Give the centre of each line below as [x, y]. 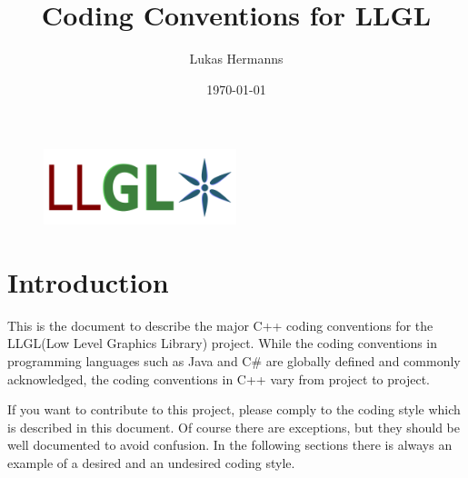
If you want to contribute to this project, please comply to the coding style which [234, 409]
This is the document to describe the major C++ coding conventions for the [220, 325]
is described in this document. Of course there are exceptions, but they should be [234, 427]
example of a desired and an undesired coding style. [151, 463]
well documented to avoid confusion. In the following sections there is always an [230, 445]
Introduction [88, 281]
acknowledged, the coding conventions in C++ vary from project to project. [219, 378]
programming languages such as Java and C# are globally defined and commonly [234, 361]
